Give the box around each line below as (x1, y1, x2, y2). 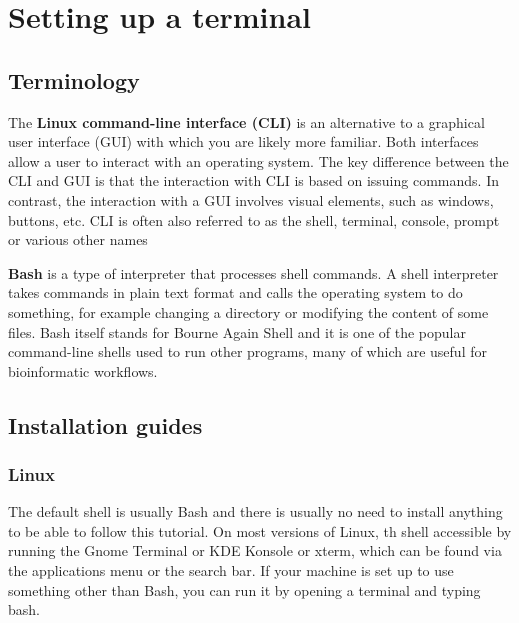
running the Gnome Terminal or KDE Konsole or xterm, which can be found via (8, 540, 502, 561)
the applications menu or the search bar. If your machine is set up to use (8, 560, 454, 581)
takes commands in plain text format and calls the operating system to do (8, 282, 463, 303)
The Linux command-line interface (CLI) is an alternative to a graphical (8, 111, 485, 132)
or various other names (8, 229, 148, 250)
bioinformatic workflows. (8, 360, 158, 381)
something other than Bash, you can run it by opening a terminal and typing (8, 579, 481, 600)
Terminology (8, 64, 140, 95)
